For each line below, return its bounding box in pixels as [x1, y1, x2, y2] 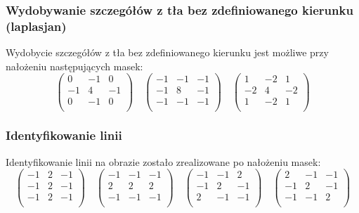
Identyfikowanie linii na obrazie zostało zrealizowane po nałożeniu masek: [6, 154, 321, 169]
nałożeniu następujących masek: [6, 58, 143, 73]
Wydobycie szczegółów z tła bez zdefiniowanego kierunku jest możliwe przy [6, 45, 329, 60]
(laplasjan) [6, 17, 67, 34]
